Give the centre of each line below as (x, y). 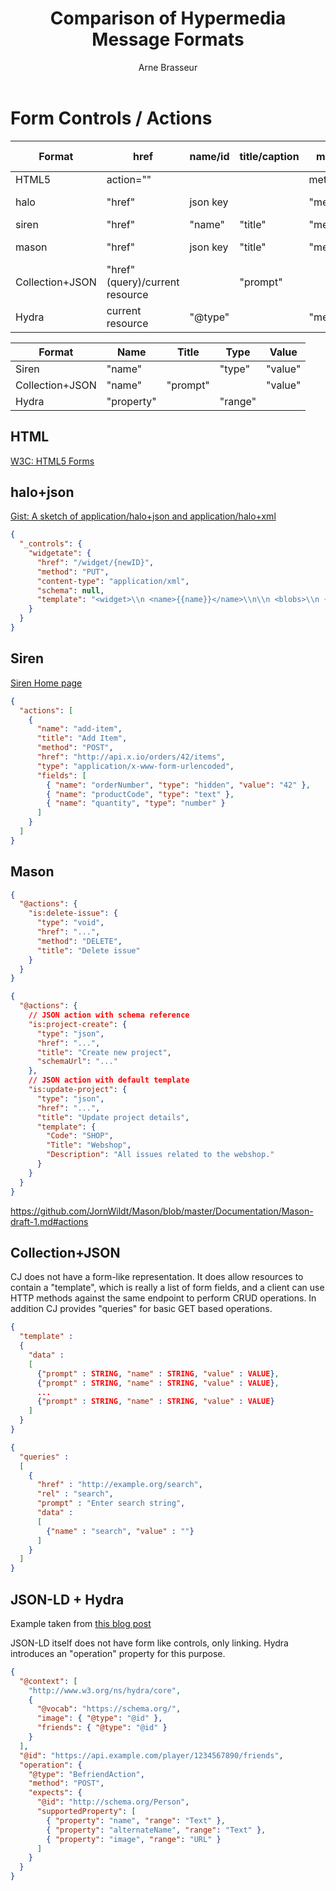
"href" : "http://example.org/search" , (119, 1485)
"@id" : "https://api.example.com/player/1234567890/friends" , (151, 1755)
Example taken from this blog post (81, 1623)
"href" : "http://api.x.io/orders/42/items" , (131, 757)
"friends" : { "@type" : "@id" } (102, 1728)
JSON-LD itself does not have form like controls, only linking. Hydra (149, 1643)
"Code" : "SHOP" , (80, 1136)
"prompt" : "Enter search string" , (111, 1503)
